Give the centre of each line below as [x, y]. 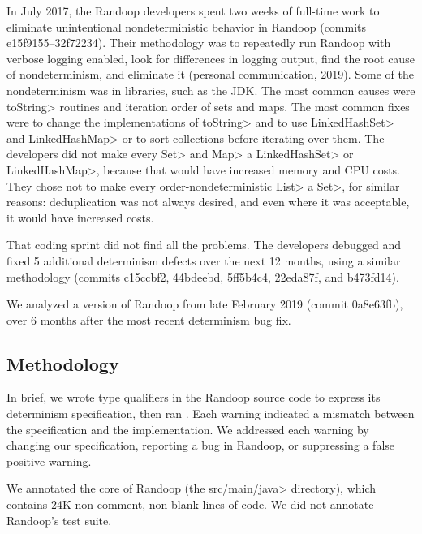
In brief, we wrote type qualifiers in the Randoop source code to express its [194, 397]
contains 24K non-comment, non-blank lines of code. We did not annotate [190, 504]
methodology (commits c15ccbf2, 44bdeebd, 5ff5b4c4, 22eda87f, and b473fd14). [203, 276]
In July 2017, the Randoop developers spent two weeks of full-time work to [193, 11]
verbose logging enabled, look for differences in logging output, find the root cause [211, 58]
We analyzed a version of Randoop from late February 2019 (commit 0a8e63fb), [205, 304]
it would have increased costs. [80, 217]
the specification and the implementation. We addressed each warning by [188, 429]
